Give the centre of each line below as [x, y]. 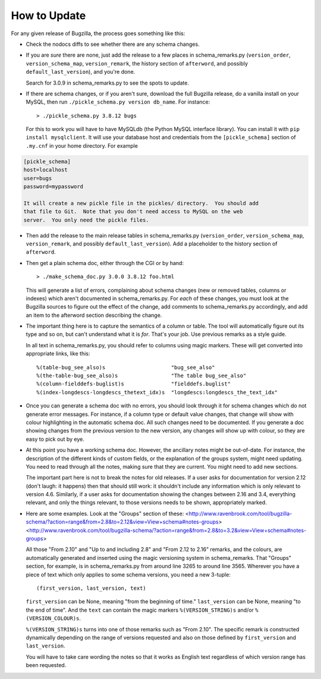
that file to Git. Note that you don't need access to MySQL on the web [133, 212]
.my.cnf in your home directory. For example [82, 145]
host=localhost [45, 170]
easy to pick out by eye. [55, 439]
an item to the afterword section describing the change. [94, 315]
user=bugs [38, 178]
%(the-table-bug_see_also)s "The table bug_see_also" [141, 376]
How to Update [48, 15]
